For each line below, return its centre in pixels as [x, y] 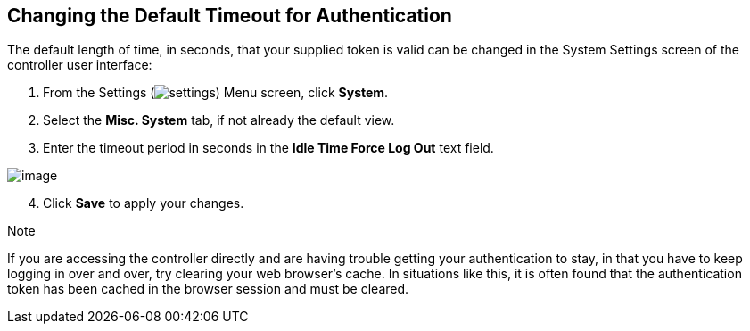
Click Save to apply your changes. [144, 203]
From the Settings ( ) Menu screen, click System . [216, 93]
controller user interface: [80, 65]
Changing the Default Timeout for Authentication [230, 16]
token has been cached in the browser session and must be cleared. [208, 289]
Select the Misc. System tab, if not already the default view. [219, 120]
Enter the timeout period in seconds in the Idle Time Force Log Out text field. [268, 148]
